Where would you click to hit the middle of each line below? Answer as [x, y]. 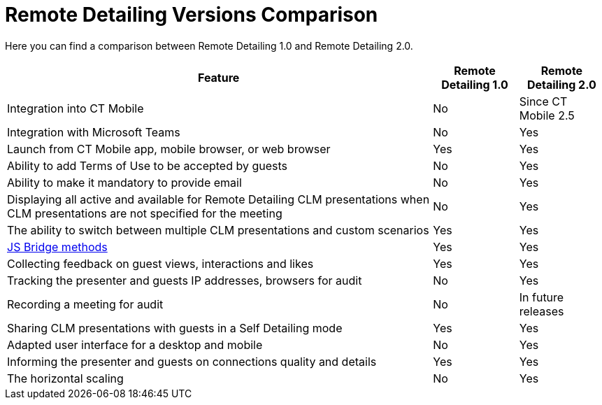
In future [542, 297]
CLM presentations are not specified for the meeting [145, 213]
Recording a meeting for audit [85, 304]
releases [542, 311]
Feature [218, 77]
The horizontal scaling [65, 378]
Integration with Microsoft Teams [94, 132]
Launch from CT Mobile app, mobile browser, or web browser [169, 149]
